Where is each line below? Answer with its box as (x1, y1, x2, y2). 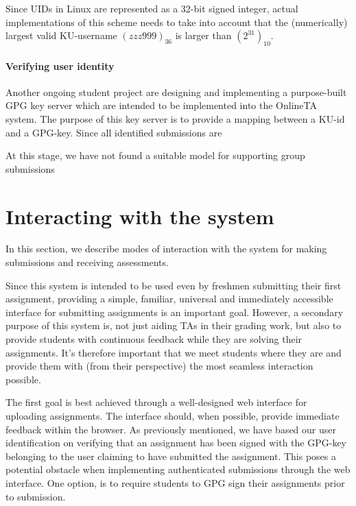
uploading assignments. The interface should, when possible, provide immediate (5, 409, 340, 422)
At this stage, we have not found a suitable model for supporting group (5, 148, 305, 162)
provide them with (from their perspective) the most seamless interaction (5, 359, 313, 373)
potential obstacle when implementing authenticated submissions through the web (5, 462, 351, 477)
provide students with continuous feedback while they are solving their (5, 332, 302, 346)
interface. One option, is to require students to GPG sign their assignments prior (5, 475, 345, 490)
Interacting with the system (5, 202, 274, 230)
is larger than (175, 28, 232, 43)
